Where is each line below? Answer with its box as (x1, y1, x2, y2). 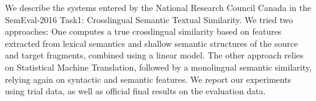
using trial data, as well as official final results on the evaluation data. (5, 85, 266, 97)
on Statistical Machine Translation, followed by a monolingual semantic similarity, (5, 60, 312, 73)
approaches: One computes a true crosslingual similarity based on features (5, 25, 282, 38)
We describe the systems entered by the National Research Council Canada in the (5, 1, 311, 13)
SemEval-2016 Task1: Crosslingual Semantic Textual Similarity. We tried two (5, 13, 293, 26)
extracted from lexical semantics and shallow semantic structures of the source (5, 37, 298, 49)
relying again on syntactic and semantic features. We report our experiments (5, 72, 292, 85)
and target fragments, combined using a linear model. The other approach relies (5, 49, 304, 61)
